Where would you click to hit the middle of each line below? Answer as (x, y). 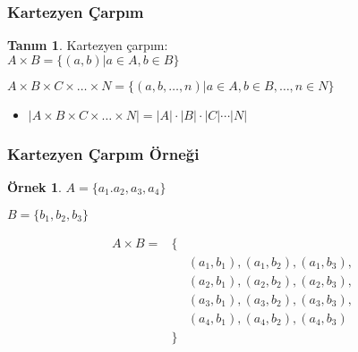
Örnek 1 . (34, 187)
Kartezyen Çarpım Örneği (103, 153)
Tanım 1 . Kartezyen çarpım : (88, 45)
